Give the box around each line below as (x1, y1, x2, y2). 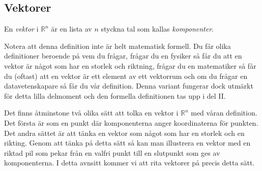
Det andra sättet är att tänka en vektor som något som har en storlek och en (4, 127, 245, 138)
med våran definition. (191, 107, 257, 118)
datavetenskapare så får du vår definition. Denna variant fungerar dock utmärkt (4, 80, 253, 91)
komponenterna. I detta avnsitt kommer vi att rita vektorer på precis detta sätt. (4, 157, 255, 168)
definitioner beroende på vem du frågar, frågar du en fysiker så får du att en (4, 50, 242, 61)
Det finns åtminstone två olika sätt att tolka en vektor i (4, 107, 179, 118)
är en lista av (51, 23, 92, 34)
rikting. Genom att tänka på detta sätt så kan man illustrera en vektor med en (4, 137, 251, 148)
